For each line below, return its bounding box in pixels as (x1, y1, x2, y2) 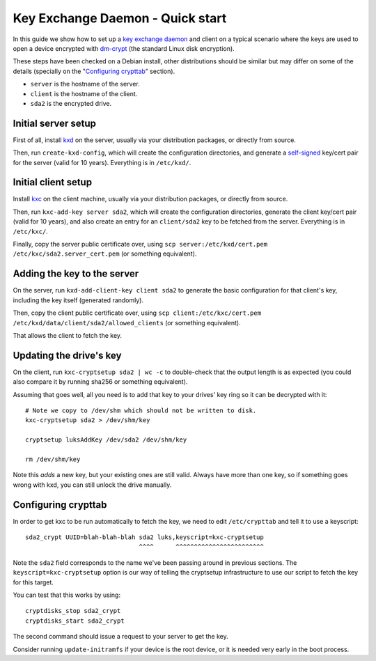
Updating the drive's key (13, 349, 122, 361)
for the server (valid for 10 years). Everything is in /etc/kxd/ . (13, 158, 191, 166)
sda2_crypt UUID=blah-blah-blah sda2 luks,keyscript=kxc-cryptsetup (25, 534, 264, 541)
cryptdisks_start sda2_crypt (25, 616, 125, 625)
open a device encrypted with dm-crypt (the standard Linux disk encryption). (13, 44, 235, 52)
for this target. (13, 578, 54, 586)
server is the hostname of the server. (30, 80, 141, 88)
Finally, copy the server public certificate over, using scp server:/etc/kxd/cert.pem (13, 240, 268, 249)
